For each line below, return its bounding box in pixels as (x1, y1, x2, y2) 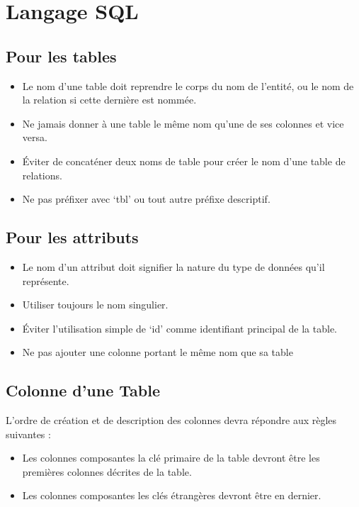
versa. (22, 130, 47, 145)
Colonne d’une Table (6, 379, 161, 401)
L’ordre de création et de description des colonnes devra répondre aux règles (6, 413, 337, 428)
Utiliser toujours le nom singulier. (22, 297, 169, 312)
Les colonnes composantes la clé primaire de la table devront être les (22, 450, 320, 465)
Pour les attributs (6, 226, 139, 248)
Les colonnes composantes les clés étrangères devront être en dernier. (22, 488, 321, 503)
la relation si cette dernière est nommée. (22, 92, 197, 107)
